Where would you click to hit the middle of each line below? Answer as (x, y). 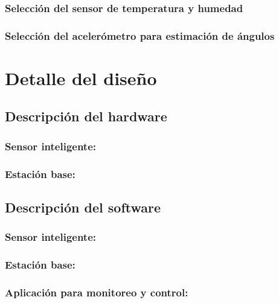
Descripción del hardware (86, 116)
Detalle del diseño (81, 78)
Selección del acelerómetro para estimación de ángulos (140, 35)
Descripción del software (83, 207)
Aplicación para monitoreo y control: (97, 292)
